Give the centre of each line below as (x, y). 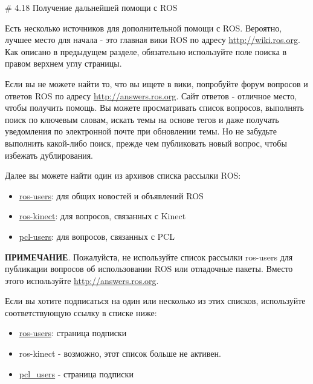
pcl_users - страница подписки (76, 373)
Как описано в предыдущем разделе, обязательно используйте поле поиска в (146, 51)
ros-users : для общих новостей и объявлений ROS (111, 195)
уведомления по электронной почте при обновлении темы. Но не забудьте (141, 131)
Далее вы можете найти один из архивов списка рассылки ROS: (123, 175)
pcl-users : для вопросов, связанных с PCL (97, 236)
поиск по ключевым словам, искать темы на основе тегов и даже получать (142, 119)
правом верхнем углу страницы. (63, 63)
